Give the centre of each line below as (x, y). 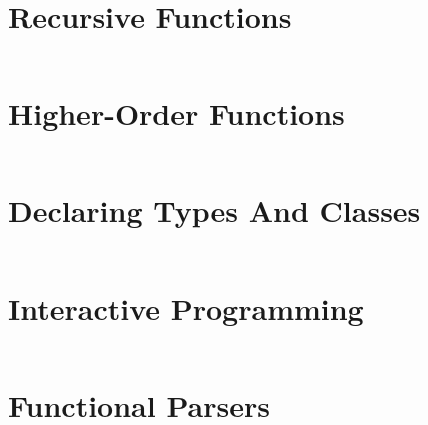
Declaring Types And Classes (214, 210)
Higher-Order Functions (176, 113)
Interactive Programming (186, 307)
